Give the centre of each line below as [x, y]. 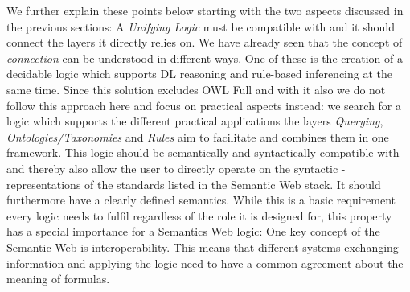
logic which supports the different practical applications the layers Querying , [195, 121]
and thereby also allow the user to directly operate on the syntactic [172, 168]
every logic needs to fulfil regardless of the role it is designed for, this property [199, 215]
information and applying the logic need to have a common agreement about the [205, 263]
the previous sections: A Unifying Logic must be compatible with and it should [201, 26]
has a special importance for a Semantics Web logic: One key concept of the [193, 231]
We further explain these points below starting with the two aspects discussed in [205, 10]
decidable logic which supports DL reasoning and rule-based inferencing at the [199, 74]
